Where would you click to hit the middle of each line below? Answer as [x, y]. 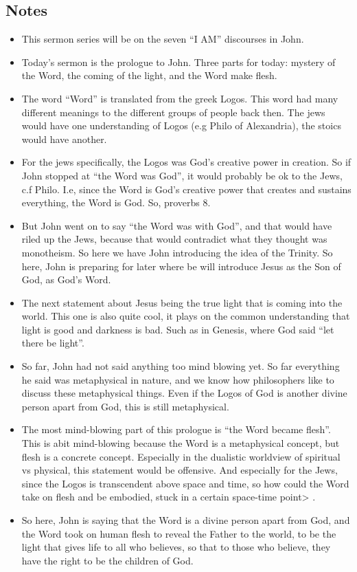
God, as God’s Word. [66, 279]
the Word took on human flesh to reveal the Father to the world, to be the [179, 533]
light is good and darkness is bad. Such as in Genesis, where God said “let [178, 329]
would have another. [64, 139]
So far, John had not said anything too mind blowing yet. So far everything [181, 366]
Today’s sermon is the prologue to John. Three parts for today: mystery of [178, 62]
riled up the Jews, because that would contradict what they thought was [174, 239]
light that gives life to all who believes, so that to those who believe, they [176, 547]
